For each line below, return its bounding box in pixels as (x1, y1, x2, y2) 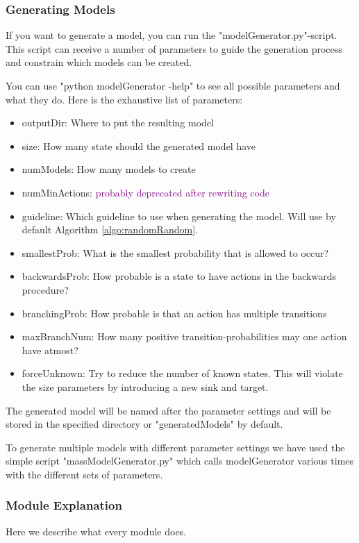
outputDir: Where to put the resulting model (22, 115, 214, 130)
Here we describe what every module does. (6, 524, 187, 538)
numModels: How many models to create (22, 162, 196, 176)
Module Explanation (6, 496, 122, 514)
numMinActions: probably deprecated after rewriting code (22, 185, 269, 199)
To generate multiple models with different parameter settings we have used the (6, 440, 345, 454)
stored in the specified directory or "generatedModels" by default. (6, 417, 283, 431)
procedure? (22, 282, 69, 296)
